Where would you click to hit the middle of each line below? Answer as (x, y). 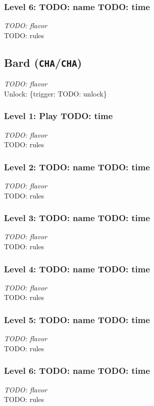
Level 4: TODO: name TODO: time (77, 269)
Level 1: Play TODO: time (58, 116)
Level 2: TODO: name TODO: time (77, 167)
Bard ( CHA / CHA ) (43, 62)
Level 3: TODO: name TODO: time (77, 218)
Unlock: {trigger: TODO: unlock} (55, 93)
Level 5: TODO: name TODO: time (77, 319)
